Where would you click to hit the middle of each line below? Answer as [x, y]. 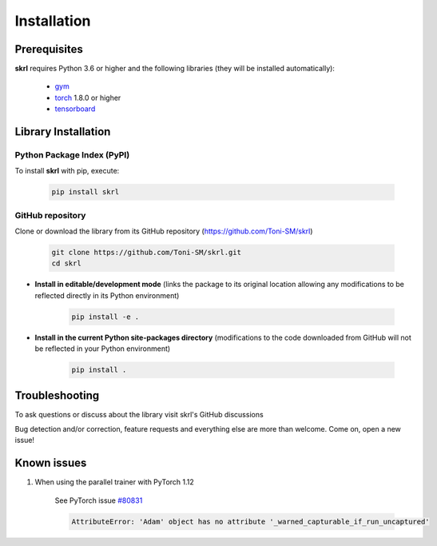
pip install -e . [105, 317]
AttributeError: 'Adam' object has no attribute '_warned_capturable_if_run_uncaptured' [251, 521]
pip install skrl [85, 192]
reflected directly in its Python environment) [107, 295]
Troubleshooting [57, 395]
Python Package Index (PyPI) [72, 155]
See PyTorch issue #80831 [99, 500]
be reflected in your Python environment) [103, 349]
